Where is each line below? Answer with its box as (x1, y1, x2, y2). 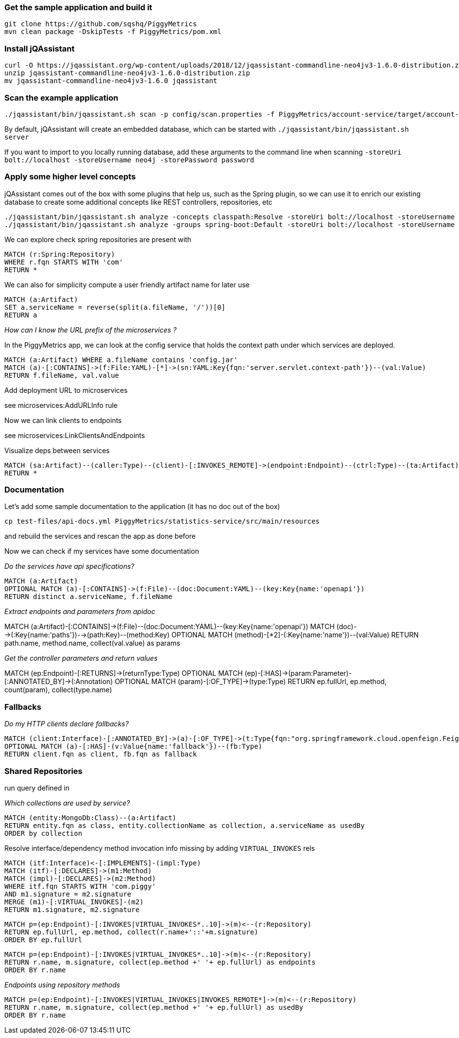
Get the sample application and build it (4, 2, 153, 12)
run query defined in (4, 783, 69, 792)
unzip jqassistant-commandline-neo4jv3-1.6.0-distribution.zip (4, 69, 250, 77)
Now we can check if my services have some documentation (4, 547, 199, 556)
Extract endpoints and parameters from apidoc (4, 607, 155, 616)
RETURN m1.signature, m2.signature (4, 905, 140, 914)
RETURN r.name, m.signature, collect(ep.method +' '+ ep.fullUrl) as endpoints (4, 958, 316, 966)
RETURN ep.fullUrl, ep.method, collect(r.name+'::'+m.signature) (4, 928, 258, 936)
